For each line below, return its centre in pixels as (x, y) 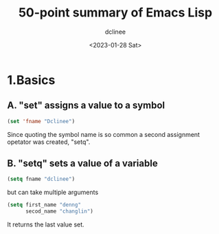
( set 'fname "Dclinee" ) (41, 121)
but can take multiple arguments (53, 192)
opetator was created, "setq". (49, 142)
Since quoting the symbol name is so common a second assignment (104, 134)
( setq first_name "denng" (44, 205)
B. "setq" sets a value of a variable (82, 163)
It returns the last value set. (46, 224)
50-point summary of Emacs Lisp (115, 13)
